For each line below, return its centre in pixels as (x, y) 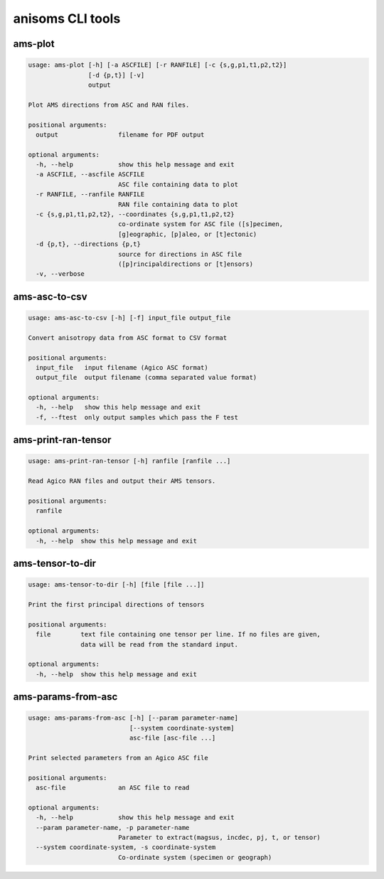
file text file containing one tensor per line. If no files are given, (178, 634)
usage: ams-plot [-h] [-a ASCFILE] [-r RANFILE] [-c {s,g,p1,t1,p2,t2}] (158, 65)
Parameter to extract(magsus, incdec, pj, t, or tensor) (219, 837)
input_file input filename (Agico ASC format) (122, 367)
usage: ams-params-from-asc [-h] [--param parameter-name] (133, 718)
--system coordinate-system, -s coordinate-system (126, 847)
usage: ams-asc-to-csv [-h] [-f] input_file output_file (129, 318)
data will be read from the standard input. (159, 644)
